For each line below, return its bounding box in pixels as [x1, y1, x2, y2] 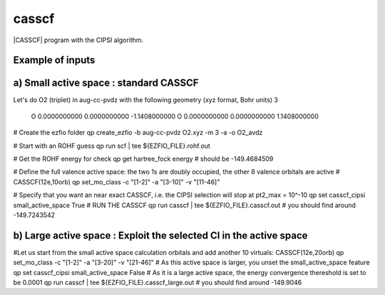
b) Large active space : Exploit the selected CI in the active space [13, 229, 308, 241]
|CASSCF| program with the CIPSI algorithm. [13, 36, 144, 44]
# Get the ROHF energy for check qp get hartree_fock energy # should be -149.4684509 [13, 154, 274, 164]
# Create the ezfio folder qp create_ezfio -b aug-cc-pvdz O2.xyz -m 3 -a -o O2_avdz [13, 129, 263, 137]
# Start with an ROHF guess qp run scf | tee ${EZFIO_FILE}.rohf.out [13, 141, 210, 150]
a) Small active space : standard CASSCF [13, 77, 199, 89]
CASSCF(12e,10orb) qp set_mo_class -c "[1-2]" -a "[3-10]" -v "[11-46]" [13, 177, 220, 186]
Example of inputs [13, 54, 96, 66]
